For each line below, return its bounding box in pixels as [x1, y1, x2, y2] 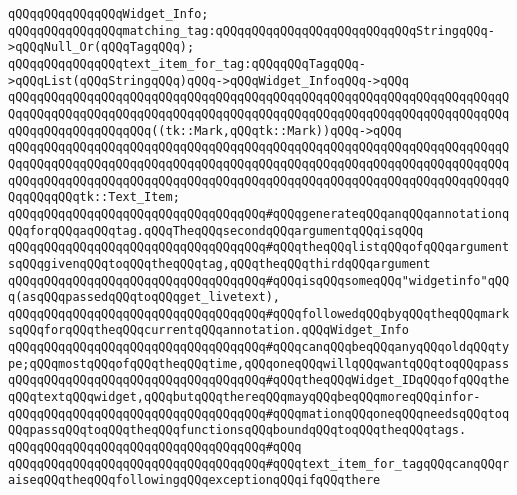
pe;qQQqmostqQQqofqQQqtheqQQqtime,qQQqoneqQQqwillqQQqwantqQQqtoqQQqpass [8, 356, 510, 371]
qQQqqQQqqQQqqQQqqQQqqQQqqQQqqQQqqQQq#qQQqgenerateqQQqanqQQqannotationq [8, 206, 510, 221]
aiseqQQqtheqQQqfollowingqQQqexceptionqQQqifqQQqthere [8, 473, 381, 488]
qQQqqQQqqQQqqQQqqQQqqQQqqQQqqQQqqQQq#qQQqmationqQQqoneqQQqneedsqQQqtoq [8, 406, 510, 421]
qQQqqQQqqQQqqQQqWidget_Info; [8, 7, 209, 21]
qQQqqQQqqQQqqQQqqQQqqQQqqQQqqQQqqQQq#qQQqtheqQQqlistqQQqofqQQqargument [8, 240, 510, 255]
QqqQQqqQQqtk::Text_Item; [8, 190, 180, 205]
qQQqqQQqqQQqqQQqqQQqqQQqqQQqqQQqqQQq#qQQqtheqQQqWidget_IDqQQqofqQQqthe [8, 373, 510, 388]
